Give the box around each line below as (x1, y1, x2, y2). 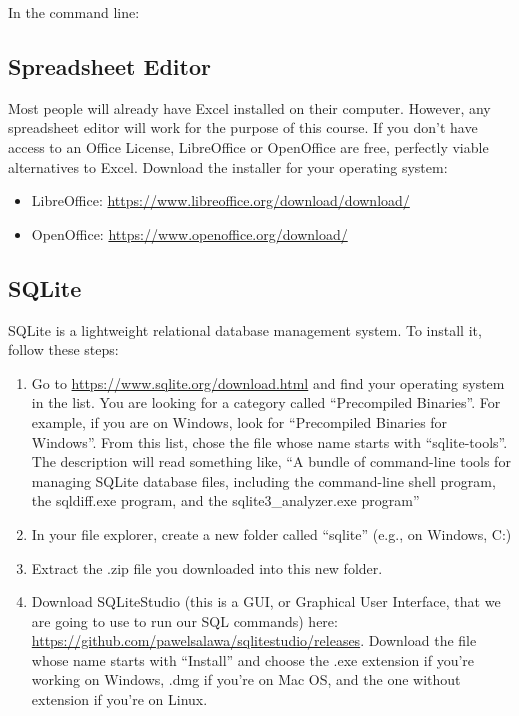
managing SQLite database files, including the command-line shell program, (31, 470, 496, 491)
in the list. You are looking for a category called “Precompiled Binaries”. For (31, 392, 501, 413)
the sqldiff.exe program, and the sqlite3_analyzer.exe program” (31, 490, 420, 511)
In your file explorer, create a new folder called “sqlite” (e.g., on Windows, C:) (31, 523, 512, 544)
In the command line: (8, 2, 140, 22)
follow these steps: (8, 339, 119, 360)
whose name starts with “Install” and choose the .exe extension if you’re (31, 649, 475, 670)
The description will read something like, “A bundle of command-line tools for (31, 451, 511, 472)
